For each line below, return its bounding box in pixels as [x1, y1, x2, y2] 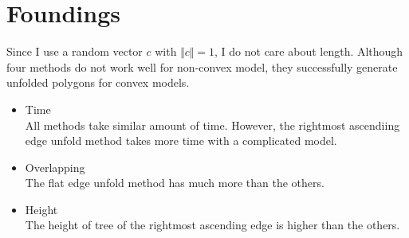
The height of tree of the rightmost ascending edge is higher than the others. [25, 217, 400, 233]
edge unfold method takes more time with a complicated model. [25, 132, 337, 149]
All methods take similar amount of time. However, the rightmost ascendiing [25, 116, 400, 133]
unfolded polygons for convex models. [6, 74, 190, 91]
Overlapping [25, 158, 85, 175]
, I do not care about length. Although [214, 43, 403, 60]
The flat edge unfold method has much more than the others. [25, 174, 324, 191]
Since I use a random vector [6, 43, 143, 60]
